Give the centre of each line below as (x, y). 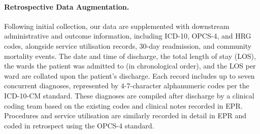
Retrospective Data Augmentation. (67, 6)
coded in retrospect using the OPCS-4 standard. (79, 125)
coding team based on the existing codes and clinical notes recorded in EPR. (123, 105)
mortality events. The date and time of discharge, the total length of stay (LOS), (130, 56)
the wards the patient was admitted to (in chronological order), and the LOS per (130, 66)
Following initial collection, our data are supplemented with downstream (117, 26)
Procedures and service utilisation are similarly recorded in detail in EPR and (125, 115)
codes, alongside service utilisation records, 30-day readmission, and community (128, 45)
